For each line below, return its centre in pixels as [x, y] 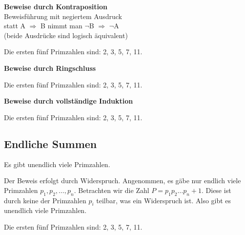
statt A [15, 26]
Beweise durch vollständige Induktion [69, 101]
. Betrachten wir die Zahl [112, 190]
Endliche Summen [51, 143]
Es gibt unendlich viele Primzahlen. [57, 164]
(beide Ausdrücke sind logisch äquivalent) [66, 35]
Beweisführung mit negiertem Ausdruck [63, 16]
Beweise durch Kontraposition [56, 6]
